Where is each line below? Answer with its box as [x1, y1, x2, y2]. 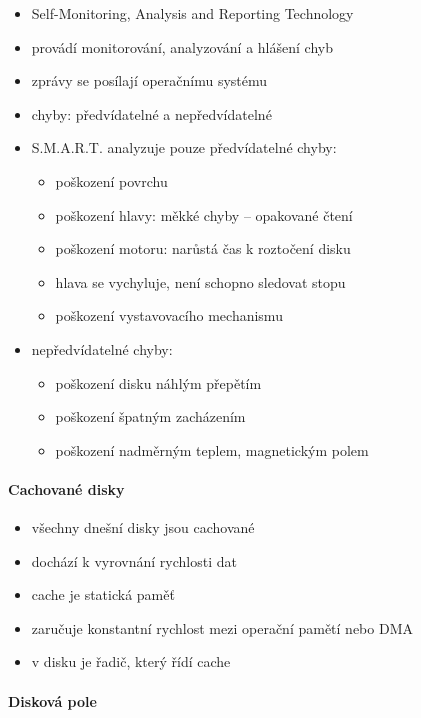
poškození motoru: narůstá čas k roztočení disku [55, 238, 351, 259]
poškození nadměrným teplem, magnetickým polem [55, 439, 369, 460]
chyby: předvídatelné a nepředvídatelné [31, 103, 272, 124]
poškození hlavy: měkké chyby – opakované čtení [55, 204, 353, 225]
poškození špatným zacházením [55, 406, 246, 427]
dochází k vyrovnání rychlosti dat [31, 550, 237, 571]
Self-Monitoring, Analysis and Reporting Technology [31, 3, 354, 23]
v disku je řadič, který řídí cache [31, 651, 231, 672]
